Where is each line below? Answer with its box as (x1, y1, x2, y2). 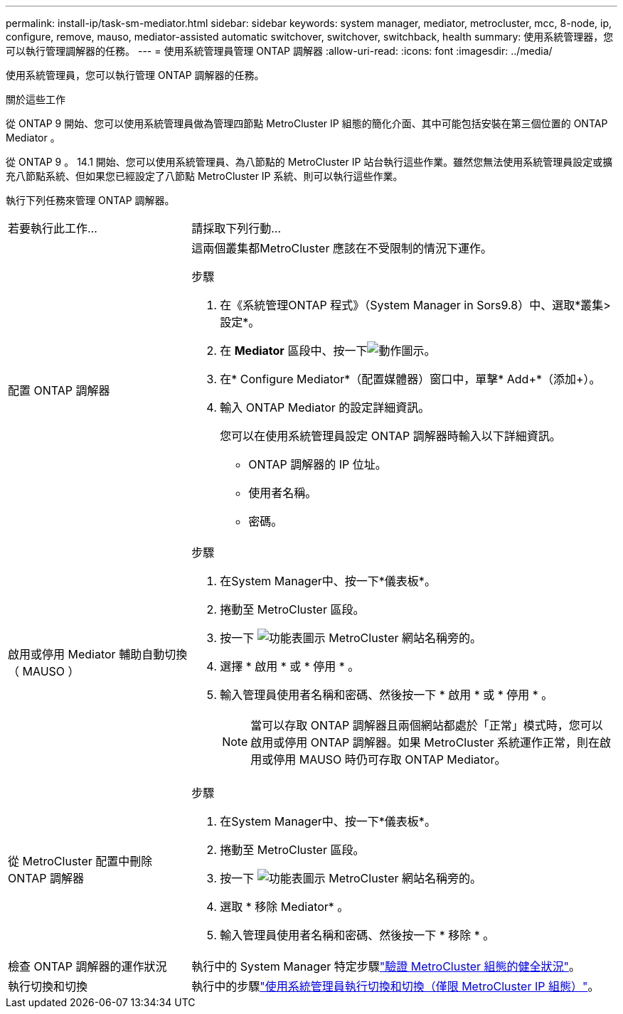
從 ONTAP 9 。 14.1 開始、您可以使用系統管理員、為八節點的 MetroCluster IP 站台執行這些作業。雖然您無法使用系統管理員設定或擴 (6, 156, 613, 168)
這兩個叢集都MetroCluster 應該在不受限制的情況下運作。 (191, 241, 492, 255)
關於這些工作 (6, 93, 65, 105)
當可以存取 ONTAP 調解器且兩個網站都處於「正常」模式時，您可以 (250, 718, 603, 732)
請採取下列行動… (191, 221, 282, 235)
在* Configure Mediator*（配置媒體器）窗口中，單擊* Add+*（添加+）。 (220, 372, 601, 386)
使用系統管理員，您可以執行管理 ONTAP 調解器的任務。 (6, 69, 265, 81)
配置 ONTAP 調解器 (8, 383, 110, 397)
